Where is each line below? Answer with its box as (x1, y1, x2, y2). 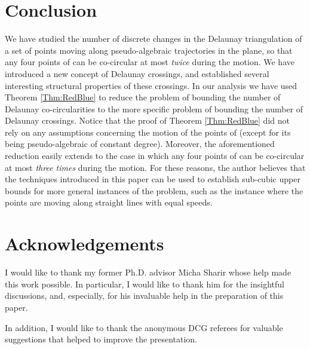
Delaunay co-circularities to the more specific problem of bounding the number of (5, 102, 303, 115)
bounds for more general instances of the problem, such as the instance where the (5, 184, 303, 197)
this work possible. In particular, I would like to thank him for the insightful (5, 277, 284, 290)
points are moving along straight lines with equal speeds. (5, 196, 213, 209)
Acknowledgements (5, 231, 164, 256)
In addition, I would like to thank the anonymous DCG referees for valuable (5, 321, 283, 333)
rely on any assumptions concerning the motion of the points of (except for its (5, 125, 291, 138)
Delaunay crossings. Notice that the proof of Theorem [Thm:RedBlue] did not (5, 114, 290, 127)
